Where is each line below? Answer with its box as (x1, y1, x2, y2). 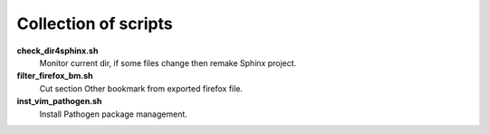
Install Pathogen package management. (39, 109, 187, 120)
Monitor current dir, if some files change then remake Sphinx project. (39, 57, 297, 68)
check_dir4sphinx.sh (16, 45, 99, 56)
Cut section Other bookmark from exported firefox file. (39, 82, 244, 94)
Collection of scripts (16, 14, 173, 33)
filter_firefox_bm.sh (16, 71, 94, 81)
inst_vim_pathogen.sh (16, 96, 102, 107)
